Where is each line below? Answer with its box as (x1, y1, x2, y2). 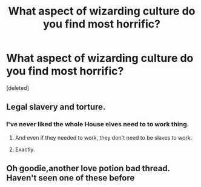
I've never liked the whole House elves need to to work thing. (6, 120, 189, 129)
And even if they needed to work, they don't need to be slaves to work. (15, 134, 193, 141)
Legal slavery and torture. (6, 102, 106, 112)
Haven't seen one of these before (6, 173, 135, 183)
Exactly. (15, 146, 35, 153)
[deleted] (6, 84, 29, 92)
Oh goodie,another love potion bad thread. (6, 163, 171, 174)
